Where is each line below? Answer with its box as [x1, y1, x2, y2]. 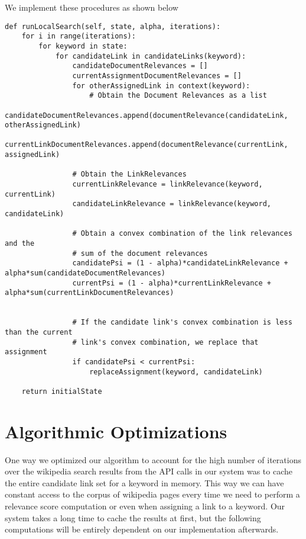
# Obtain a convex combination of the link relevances [72, 229, 292, 238]
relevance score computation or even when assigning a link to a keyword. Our [5, 500, 285, 512]
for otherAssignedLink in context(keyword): [72, 81, 250, 90]
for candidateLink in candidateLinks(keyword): [55, 52, 246, 60]
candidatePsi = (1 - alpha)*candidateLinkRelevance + [72, 259, 288, 268]
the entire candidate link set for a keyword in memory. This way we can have [5, 476, 284, 489]
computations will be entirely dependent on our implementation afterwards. [5, 523, 279, 535]
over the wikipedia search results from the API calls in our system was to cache [5, 465, 292, 477]
